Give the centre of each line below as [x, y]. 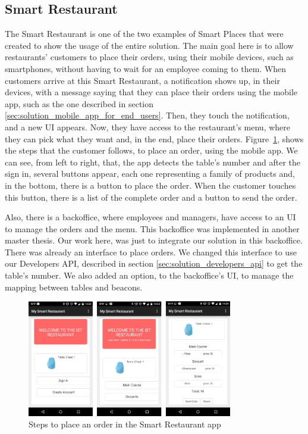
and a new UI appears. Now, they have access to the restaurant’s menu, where [147, 127]
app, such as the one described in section [79, 103]
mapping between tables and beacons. [74, 287]
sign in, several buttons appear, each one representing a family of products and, [150, 174]
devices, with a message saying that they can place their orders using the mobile [151, 92]
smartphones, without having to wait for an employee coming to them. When [146, 68]
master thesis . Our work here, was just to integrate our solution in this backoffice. [154, 240]
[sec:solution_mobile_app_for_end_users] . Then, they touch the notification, [147, 115]
